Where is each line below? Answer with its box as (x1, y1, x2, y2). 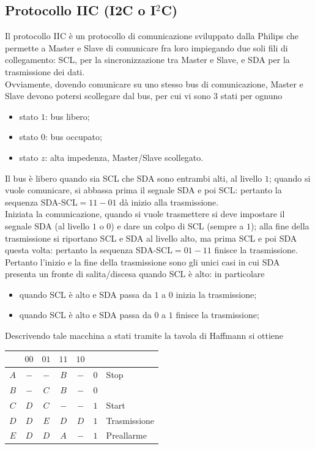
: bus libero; (45, 109, 90, 122)
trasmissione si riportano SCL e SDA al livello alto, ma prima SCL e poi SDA (5, 231, 297, 244)
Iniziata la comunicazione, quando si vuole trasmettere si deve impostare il (5, 207, 285, 220)
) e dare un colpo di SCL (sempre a (111, 219, 244, 232)
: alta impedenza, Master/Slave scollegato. (45, 150, 204, 163)
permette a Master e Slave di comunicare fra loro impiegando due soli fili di (5, 41, 288, 54)
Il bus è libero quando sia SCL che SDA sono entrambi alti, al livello (5, 171, 262, 184)
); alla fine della (250, 219, 309, 232)
